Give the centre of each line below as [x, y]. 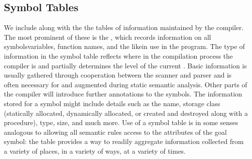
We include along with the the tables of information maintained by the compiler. [124, 27]
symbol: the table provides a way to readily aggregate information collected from [124, 141]
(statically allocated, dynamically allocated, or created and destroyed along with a [126, 113]
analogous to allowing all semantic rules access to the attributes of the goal [115, 132]
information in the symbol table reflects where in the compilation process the [118, 56]
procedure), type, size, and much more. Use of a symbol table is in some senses [121, 122]
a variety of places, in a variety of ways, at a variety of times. [95, 151]
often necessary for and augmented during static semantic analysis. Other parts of [126, 84]
